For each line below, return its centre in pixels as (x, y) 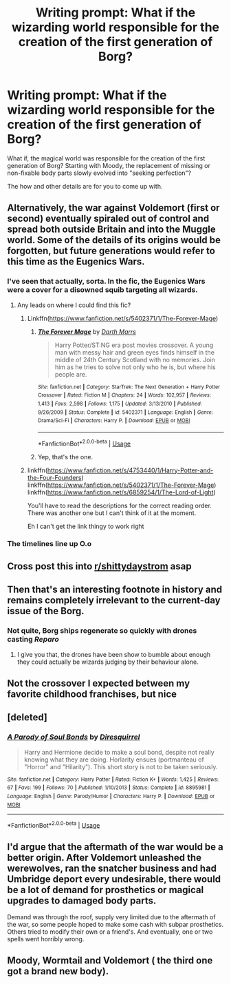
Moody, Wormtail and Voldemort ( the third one (110, 961)
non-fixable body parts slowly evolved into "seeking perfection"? (99, 173)
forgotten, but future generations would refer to (111, 251)
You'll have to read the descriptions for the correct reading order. (119, 505)
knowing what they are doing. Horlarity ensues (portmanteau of (114, 760)
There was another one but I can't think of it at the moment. (112, 513)
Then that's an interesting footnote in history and (114, 590)
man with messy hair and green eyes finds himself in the (135, 352)
